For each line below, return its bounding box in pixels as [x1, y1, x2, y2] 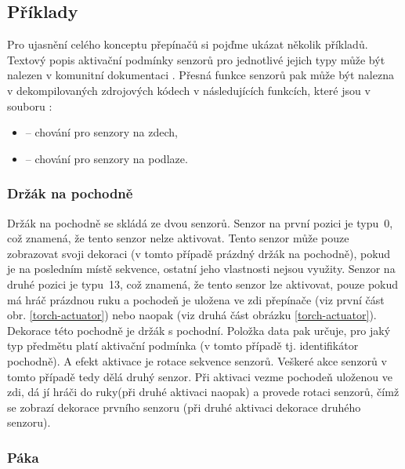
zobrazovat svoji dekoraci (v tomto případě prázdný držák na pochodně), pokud [7, 245, 391, 261]
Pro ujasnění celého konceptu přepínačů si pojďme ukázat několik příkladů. [7, 36, 368, 53]
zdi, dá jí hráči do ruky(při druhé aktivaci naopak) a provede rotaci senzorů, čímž [7, 384, 400, 400]
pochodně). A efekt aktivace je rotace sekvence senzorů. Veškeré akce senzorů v [7, 352, 387, 369]
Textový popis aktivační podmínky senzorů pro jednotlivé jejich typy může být [7, 51, 385, 67]
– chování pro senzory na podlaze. [25, 150, 188, 166]
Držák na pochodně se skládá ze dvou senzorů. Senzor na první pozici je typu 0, [7, 214, 393, 231]
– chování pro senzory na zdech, [25, 124, 178, 140]
